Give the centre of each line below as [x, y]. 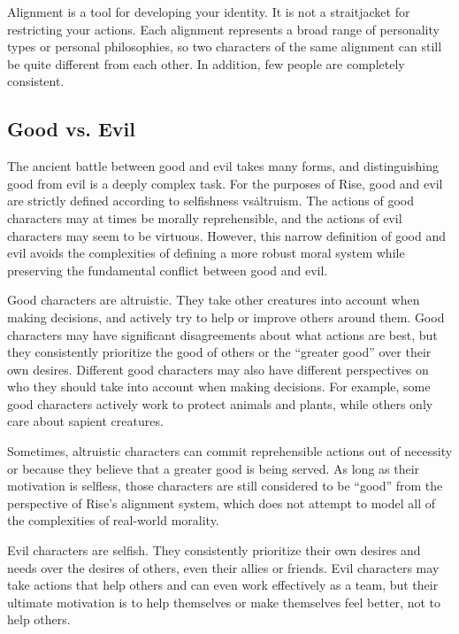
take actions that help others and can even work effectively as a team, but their [223, 585]
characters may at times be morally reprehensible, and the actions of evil [205, 217]
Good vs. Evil [71, 129]
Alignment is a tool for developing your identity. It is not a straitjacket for [209, 12]
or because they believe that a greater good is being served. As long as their [214, 468]
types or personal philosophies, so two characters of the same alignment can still [225, 46]
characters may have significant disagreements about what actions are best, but [222, 334]
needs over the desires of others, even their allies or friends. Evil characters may [223, 567]
